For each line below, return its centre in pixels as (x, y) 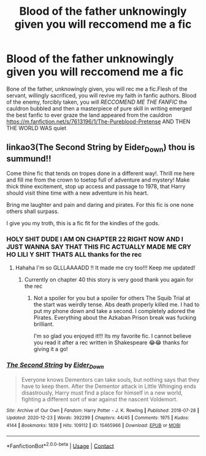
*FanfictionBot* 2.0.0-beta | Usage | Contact (60, 445)
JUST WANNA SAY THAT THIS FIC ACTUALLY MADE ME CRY (99, 247)
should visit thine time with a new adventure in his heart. (78, 193)
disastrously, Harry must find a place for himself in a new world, (102, 392)
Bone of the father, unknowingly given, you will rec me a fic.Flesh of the (97, 89)
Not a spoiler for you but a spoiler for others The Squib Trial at (112, 298)
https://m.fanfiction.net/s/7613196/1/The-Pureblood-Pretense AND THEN (98, 122)
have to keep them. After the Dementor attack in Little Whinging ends (109, 386)
